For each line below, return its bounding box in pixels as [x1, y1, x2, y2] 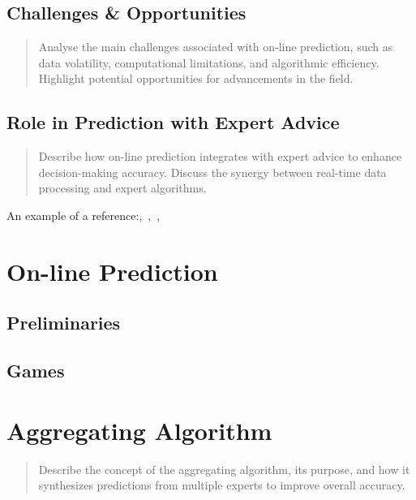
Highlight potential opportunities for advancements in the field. [38, 70, 354, 87]
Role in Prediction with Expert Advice [6, 110, 340, 135]
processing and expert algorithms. [38, 179, 207, 196]
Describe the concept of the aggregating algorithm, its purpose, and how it [38, 460, 410, 477]
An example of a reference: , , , [6, 206, 161, 223]
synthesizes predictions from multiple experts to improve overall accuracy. [38, 476, 405, 494]
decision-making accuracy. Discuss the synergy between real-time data [38, 163, 387, 180]
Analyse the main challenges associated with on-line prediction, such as [38, 38, 393, 55]
